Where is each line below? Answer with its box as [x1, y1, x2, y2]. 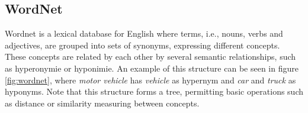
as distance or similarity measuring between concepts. [5, 96, 200, 109]
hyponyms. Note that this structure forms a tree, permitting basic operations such [5, 85, 303, 98]
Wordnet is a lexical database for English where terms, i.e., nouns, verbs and [5, 27, 283, 40]
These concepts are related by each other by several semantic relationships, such [5, 50, 296, 63]
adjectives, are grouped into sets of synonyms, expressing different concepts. [5, 38, 280, 51]
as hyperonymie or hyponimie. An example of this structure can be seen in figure [5, 62, 299, 74]
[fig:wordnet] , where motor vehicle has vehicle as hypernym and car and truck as [5, 73, 296, 86]
